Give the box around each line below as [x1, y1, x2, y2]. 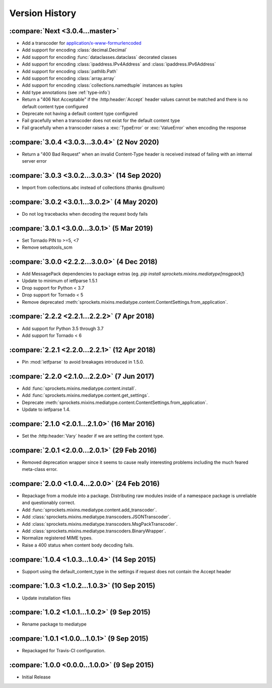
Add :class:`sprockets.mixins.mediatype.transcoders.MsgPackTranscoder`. [22, 521, 178, 527]
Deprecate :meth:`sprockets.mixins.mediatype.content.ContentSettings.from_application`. [22, 399, 208, 405]
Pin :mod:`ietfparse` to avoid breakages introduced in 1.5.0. [22, 359, 145, 365]
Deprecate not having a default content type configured [22, 110, 138, 116]
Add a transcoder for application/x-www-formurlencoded [22, 40, 142, 46]
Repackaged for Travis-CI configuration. [22, 648, 106, 654]
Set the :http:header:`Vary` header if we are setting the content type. [22, 433, 164, 439]
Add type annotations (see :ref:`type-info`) [22, 89, 110, 95]
